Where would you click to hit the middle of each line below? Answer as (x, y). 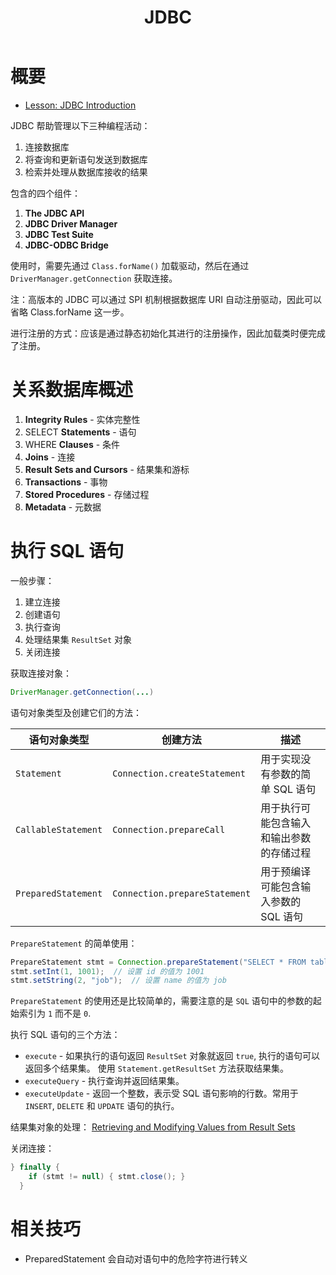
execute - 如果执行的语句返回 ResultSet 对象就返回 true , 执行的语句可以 (172, 1056)
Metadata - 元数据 (63, 507)
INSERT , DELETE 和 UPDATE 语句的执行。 (102, 1106)
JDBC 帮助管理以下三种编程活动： (80, 125)
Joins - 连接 (50, 457)
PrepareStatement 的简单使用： (74, 943)
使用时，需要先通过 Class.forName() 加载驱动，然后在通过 (130, 265)
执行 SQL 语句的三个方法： (65, 1035)
